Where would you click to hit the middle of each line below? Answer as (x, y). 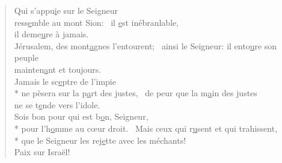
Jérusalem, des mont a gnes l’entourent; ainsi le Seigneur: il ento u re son (146, 45)
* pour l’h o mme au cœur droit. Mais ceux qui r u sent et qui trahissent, (146, 128)
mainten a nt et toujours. (58, 69)
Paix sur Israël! (42, 152)
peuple (26, 57)
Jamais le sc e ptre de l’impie (65, 81)
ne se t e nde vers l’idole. (57, 104)
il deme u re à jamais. (51, 34)
